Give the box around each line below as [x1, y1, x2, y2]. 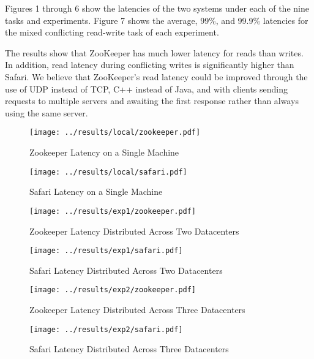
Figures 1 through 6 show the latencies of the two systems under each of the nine [5, 2, 309, 14]
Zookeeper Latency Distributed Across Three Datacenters [29, 303, 245, 316]
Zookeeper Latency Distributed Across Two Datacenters [29, 224, 239, 237]
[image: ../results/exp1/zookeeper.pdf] [29, 206, 196, 216]
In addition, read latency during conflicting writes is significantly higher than [5, 58, 294, 71]
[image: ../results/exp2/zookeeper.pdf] [29, 285, 196, 295]
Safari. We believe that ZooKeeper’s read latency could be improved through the [5, 70, 308, 83]
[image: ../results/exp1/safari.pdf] [29, 246, 183, 255]
